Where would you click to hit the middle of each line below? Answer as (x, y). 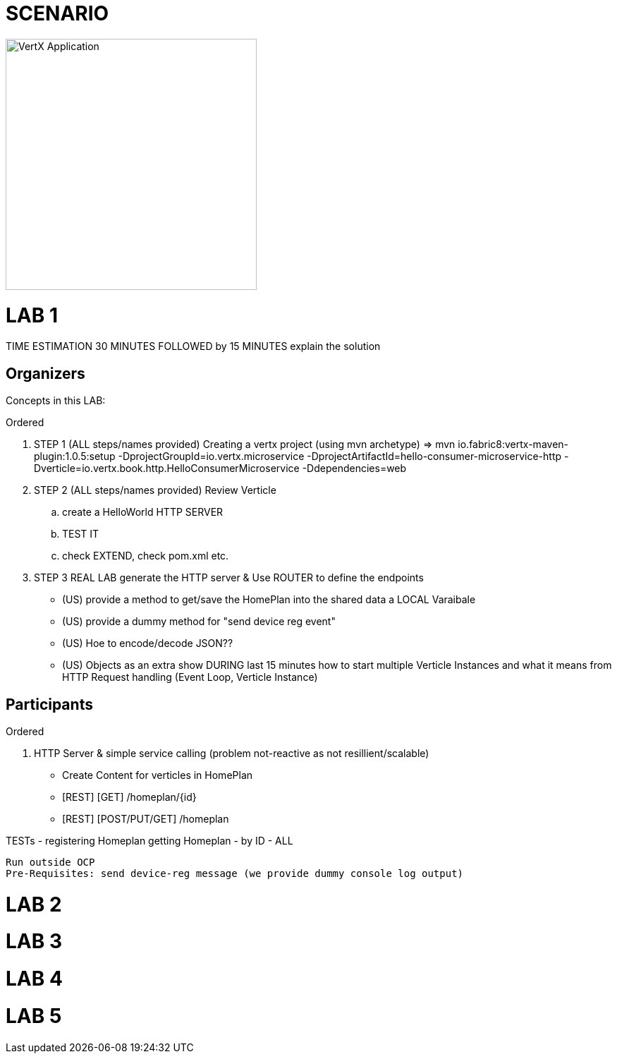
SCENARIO (57, 13)
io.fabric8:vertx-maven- (513, 444)
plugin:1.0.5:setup (75, 456)
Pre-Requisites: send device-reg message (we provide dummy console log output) (235, 873)
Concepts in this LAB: (56, 401)
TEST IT (81, 534)
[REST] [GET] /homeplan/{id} (129, 797)
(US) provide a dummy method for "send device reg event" (199, 622)
